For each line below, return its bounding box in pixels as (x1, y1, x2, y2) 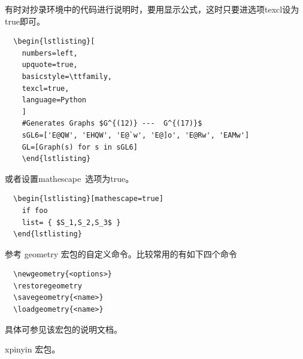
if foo (22, 206, 48, 215)
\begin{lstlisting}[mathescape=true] (13, 194, 163, 203)
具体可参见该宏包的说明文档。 (5, 323, 122, 335)
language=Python (22, 96, 87, 105)
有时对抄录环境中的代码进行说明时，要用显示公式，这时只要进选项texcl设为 (5, 3, 299, 15)
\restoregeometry (13, 281, 82, 290)
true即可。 (5, 14, 45, 27)
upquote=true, (22, 60, 78, 69)
